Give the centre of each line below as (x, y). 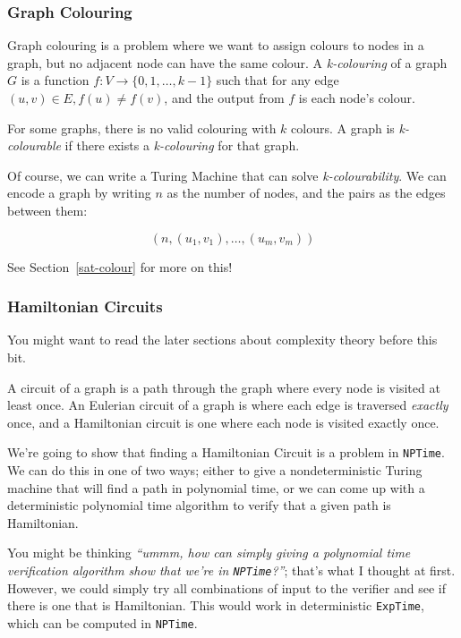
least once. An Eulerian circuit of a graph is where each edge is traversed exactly (228, 405)
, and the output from (224, 98)
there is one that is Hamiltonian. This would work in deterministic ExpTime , (216, 605)
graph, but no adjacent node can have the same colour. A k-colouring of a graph (227, 62)
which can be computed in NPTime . (102, 622)
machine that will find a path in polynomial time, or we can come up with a (216, 487)
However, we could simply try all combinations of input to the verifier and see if (226, 587)
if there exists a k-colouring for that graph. (182, 145)
